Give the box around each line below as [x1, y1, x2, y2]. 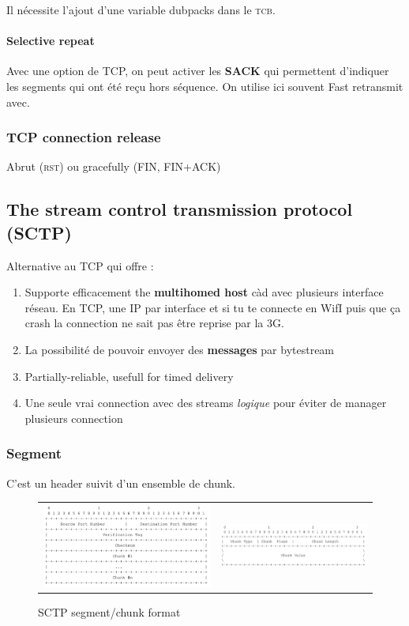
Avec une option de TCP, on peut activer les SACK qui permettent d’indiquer [6, 62, 389, 79]
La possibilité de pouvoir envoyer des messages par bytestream [24, 341, 335, 357]
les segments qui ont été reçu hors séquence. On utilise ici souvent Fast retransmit [6, 77, 403, 94]
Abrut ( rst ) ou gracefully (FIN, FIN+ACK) [6, 158, 221, 175]
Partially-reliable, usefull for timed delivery [24, 368, 234, 384]
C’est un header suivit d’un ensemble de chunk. [6, 474, 235, 491]
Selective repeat [6, 32, 95, 49]
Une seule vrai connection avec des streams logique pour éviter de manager [24, 394, 387, 411]
